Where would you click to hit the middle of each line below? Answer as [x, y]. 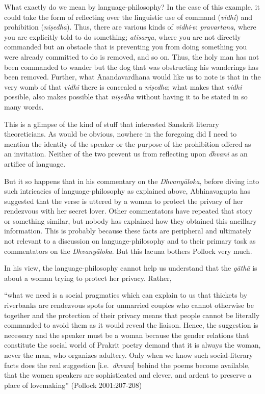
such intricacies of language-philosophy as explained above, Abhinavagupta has [127, 191]
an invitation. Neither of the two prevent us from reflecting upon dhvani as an [126, 154]
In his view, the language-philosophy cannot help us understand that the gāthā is [131, 268]
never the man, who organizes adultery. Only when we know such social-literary [129, 355]
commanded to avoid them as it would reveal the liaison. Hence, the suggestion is [131, 325]
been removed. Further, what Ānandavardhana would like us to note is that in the [132, 77]
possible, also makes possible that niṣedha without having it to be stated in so [126, 97]
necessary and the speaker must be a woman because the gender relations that [127, 335]
